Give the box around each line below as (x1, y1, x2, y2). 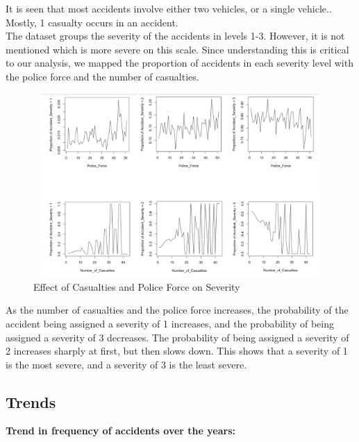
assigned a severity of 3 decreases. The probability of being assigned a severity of (6, 330, 349, 344)
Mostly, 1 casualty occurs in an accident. (6, 15, 178, 29)
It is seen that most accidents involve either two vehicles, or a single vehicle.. (6, 1, 332, 15)
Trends (6, 391, 56, 412)
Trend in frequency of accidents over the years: (6, 423, 236, 438)
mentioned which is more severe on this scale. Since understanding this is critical (6, 42, 349, 56)
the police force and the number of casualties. (6, 69, 199, 83)
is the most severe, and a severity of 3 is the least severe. (6, 357, 247, 371)
